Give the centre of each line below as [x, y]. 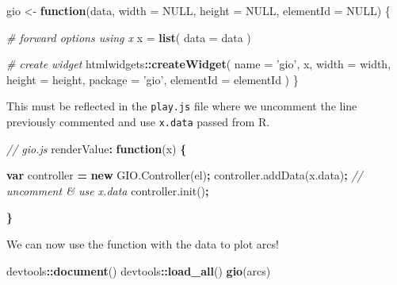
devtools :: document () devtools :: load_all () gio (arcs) [139, 270]
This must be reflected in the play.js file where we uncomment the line [182, 106]
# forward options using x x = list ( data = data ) [129, 37]
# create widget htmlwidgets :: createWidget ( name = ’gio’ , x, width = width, [199, 64]
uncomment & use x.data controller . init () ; [108, 190]
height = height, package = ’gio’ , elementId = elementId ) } [153, 79]
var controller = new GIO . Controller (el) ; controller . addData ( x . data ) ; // [185, 175]
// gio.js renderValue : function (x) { [97, 148]
